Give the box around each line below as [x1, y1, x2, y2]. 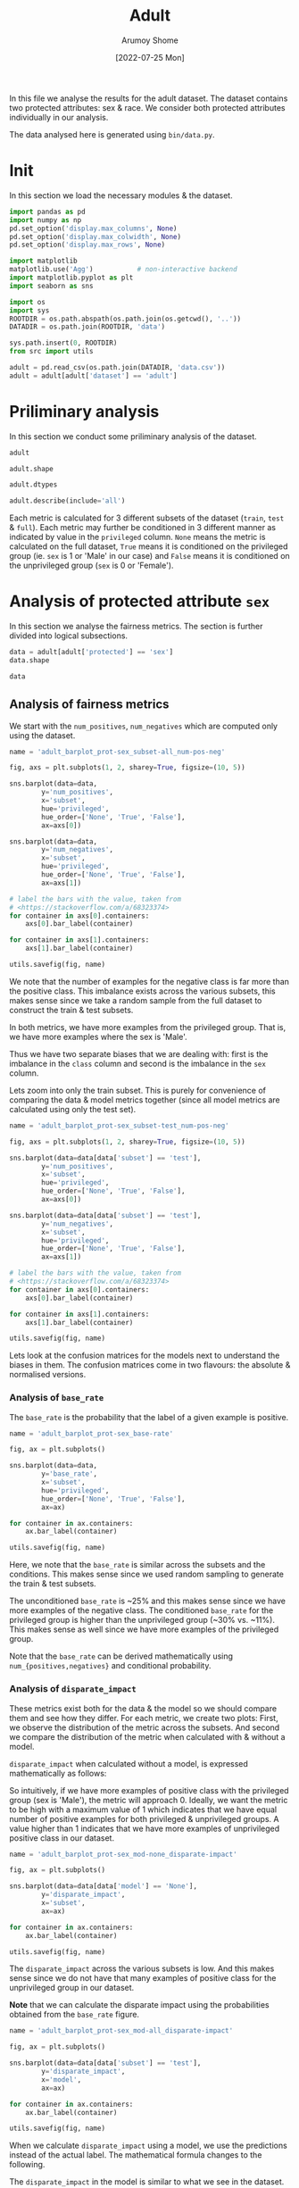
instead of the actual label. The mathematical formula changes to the [9, 2150, 262, 2160]
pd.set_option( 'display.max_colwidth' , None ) [9, 232, 181, 241]
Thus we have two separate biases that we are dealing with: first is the [9, 1048, 269, 1059]
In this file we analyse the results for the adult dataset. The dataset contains [9, 93, 288, 104]
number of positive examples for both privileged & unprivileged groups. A [9, 1813, 279, 1824]
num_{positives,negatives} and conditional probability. [9, 1660, 212, 1671]
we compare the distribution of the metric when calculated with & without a [9, 1731, 286, 1742]
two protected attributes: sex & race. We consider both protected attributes [9, 102, 286, 112]
